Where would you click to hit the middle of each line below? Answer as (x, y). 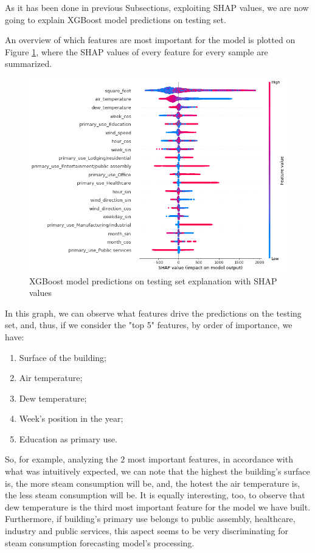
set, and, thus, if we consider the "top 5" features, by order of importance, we (149, 325)
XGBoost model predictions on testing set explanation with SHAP (153, 280)
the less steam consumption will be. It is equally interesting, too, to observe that (155, 495)
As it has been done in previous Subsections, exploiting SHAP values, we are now (157, 7)
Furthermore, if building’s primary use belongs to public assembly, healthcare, (150, 519)
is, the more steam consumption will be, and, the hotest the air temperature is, (153, 483)
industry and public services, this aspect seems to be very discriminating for (147, 531)
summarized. (29, 64)
